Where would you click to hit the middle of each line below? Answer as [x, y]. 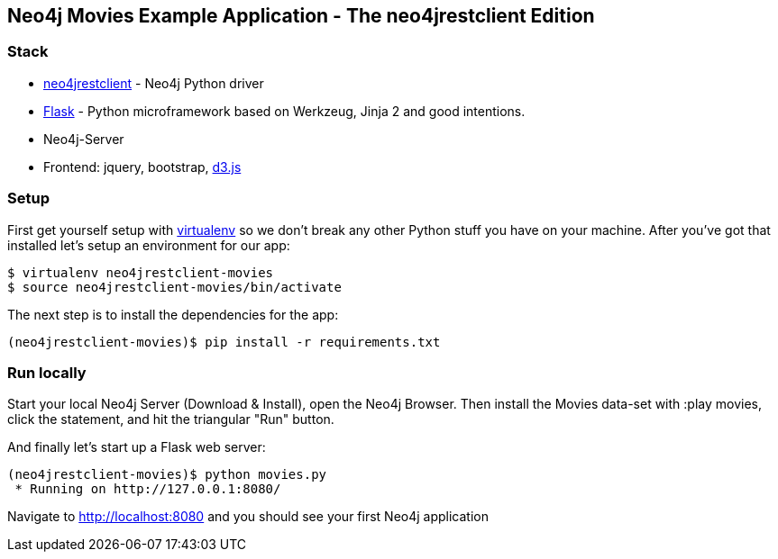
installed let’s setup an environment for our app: [149, 245]
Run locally [47, 372]
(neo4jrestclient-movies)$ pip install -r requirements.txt [224, 342]
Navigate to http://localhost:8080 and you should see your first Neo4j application [248, 517]
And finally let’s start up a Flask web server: [137, 447]
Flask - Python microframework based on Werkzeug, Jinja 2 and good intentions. [284, 111]
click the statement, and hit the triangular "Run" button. [171, 419]
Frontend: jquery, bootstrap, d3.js [142, 167]
